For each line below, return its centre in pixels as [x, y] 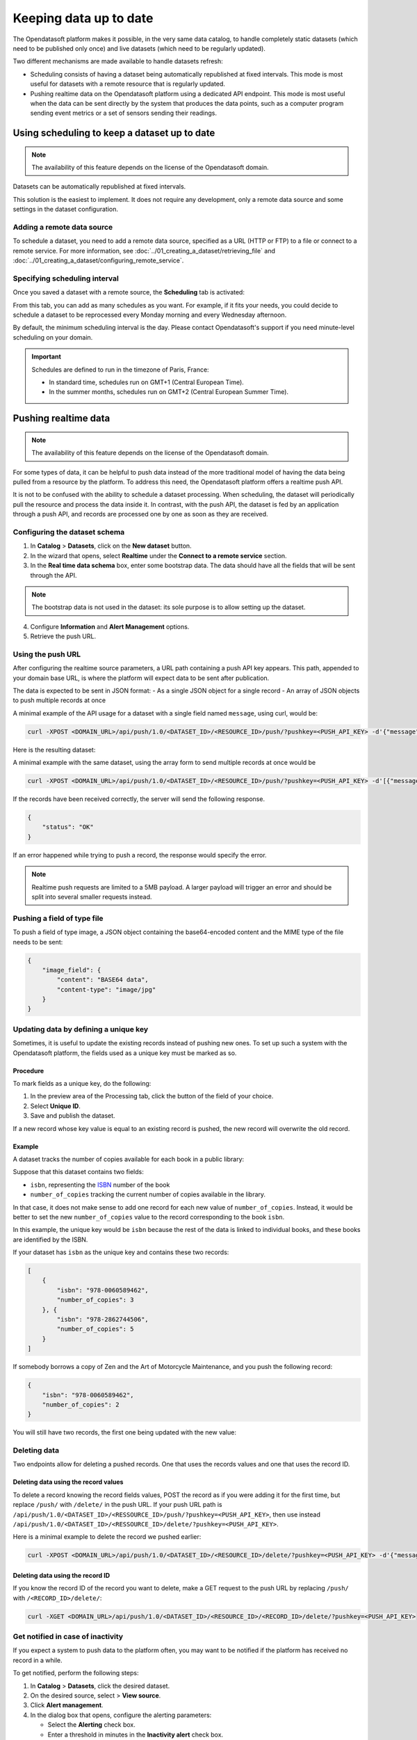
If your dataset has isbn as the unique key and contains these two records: [121, 1252]
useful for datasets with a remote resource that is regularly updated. [128, 84]
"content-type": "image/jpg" [106, 989]
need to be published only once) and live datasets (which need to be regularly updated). [139, 48]
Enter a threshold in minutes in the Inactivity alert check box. [136, 1734]
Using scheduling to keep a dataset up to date [114, 133]
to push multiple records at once [59, 700]
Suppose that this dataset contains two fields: [78, 1172]
